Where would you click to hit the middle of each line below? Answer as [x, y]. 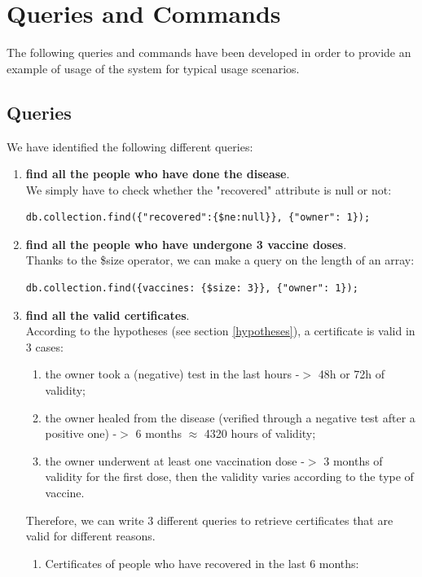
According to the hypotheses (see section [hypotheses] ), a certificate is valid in [220, 331]
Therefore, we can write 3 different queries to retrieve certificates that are [209, 520]
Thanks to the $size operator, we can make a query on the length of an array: [220, 260]
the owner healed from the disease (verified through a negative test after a [230, 417]
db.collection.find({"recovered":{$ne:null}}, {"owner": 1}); [198, 218]
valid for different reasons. [90, 536]
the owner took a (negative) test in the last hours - [172, 374]
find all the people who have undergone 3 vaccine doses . [186, 244]
